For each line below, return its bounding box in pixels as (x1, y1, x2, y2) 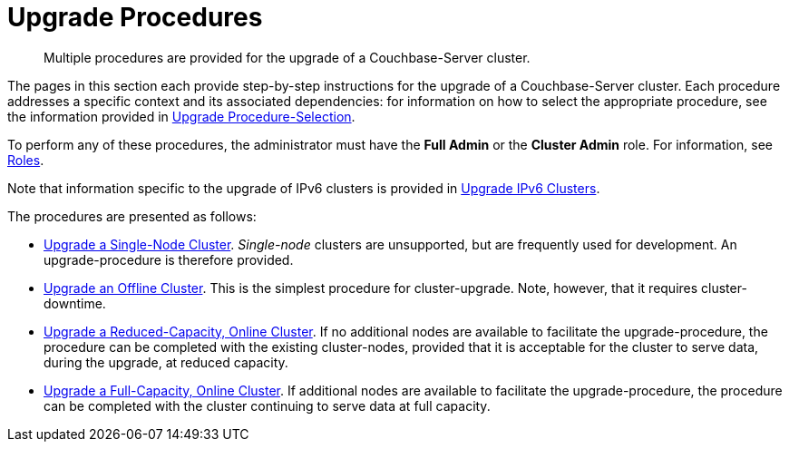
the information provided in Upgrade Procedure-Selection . (7, 108, 356, 124)
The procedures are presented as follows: (7, 208, 257, 224)
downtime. (44, 295, 106, 311)
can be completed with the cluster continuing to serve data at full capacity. (44, 397, 491, 414)
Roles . (7, 151, 44, 168)
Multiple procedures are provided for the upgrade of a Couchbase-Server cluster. (44, 49, 531, 65)
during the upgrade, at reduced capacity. (44, 354, 288, 370)
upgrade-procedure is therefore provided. (44, 251, 294, 268)
